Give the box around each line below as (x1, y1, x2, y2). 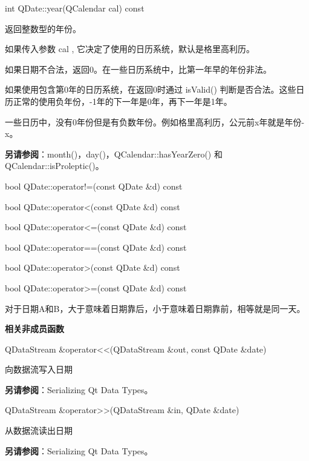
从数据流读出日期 (5, 424, 73, 437)
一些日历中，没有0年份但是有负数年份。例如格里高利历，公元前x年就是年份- (5, 115, 305, 128)
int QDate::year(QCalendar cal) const (5, 2, 145, 14)
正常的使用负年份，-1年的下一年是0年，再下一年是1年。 (13, 95, 232, 107)
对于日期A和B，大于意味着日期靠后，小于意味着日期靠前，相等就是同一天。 (5, 302, 305, 314)
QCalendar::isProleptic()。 (5, 159, 104, 172)
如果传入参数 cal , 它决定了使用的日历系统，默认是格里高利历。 (5, 42, 255, 55)
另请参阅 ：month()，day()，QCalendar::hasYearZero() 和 (5, 147, 223, 160)
